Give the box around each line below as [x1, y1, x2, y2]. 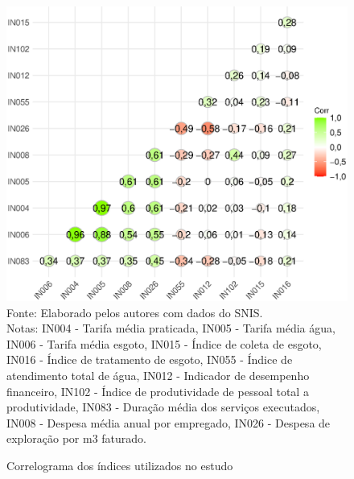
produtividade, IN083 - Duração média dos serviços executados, [6, 398, 320, 415]
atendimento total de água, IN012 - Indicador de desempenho [6, 367, 310, 383]
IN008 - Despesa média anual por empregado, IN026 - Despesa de [6, 414, 331, 431]
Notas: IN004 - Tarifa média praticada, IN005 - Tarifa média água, [6, 320, 335, 337]
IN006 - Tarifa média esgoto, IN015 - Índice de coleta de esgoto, [6, 335, 322, 352]
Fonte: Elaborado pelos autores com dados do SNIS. [6, 304, 263, 320]
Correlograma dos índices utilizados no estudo [6, 456, 233, 473]
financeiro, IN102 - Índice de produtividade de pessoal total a [6, 382, 309, 399]
